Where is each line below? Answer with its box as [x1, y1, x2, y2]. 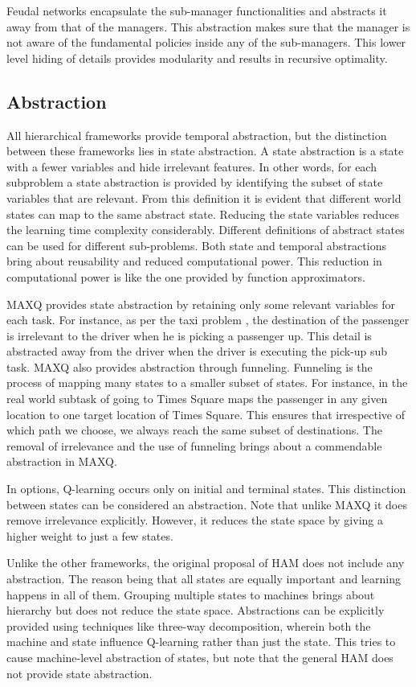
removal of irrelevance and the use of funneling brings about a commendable [6, 437, 382, 454]
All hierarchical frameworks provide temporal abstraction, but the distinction [6, 126, 387, 143]
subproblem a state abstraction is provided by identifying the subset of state [6, 174, 383, 191]
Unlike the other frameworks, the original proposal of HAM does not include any [6, 554, 405, 571]
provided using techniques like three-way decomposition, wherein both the [6, 617, 371, 634]
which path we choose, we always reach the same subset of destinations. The [6, 422, 382, 438]
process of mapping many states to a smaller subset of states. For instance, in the [6, 374, 408, 391]
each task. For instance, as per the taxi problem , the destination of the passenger [6, 311, 410, 328]
